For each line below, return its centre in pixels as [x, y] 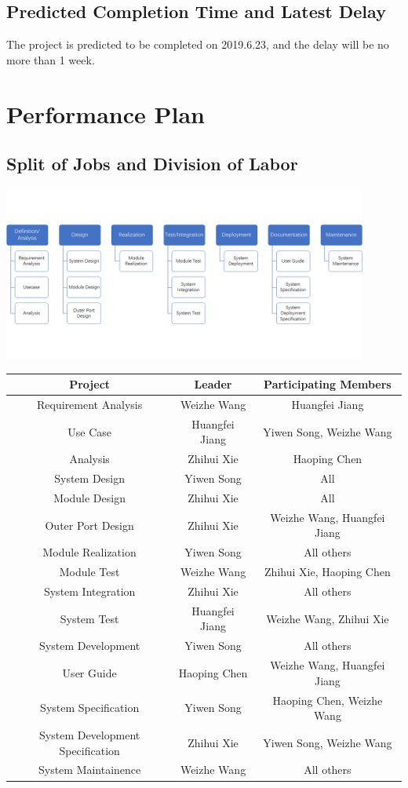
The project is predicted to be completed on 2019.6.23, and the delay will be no [198, 44]
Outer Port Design [89, 525]
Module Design [89, 498]
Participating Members [328, 384]
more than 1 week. [51, 59]
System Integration [89, 591]
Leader [213, 384]
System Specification [90, 708]
